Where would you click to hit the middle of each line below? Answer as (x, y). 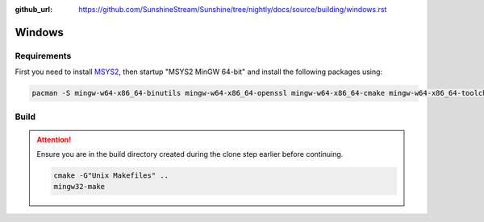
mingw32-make (79, 187)
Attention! (54, 139)
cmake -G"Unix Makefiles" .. (111, 176)
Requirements (43, 55)
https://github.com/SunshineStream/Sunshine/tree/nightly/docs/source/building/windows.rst (233, 9)
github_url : (33, 9)
